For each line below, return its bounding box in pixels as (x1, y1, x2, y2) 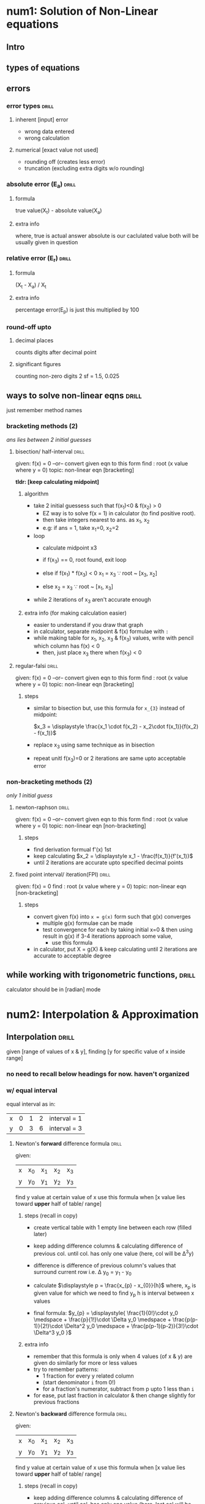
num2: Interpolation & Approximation (6, 1007, 199, 1021)
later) (33, 1230, 47, 1238)
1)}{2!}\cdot (33, 1322, 63, 1330)
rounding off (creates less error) (24, 158, 106, 165)
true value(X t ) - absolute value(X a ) (15, 207, 102, 216)
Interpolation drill (6, 1032, 75, 1042)
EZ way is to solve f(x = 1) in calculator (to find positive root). (42, 510, 196, 517)
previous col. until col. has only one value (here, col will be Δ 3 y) (33, 1249, 194, 1257)
